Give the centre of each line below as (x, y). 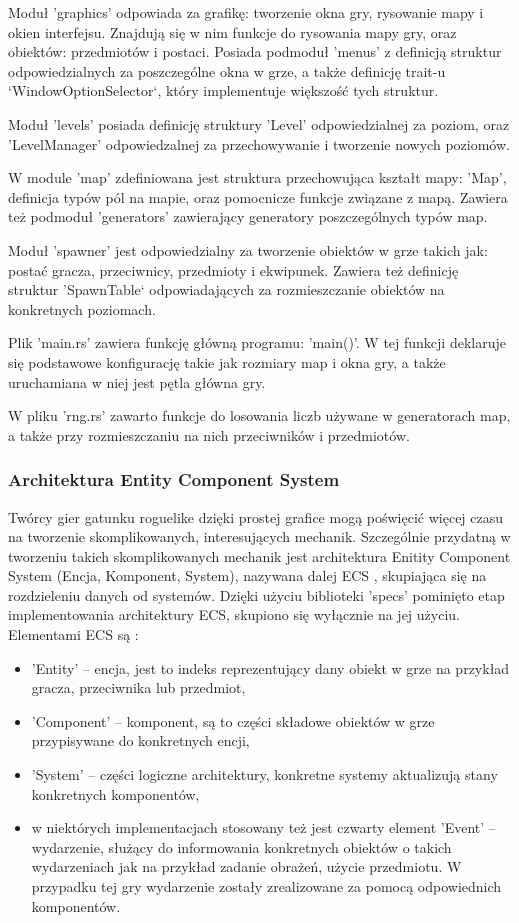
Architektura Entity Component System (174, 479)
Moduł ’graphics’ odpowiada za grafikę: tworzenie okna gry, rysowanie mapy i (246, 12)
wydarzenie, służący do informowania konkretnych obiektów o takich (241, 846)
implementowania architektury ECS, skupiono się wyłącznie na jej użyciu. (234, 614)
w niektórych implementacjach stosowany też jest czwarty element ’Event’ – (263, 827)
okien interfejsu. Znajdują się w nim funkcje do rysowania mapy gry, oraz (232, 31)
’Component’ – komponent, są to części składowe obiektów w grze (233, 720)
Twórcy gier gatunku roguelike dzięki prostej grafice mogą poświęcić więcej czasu (256, 516)
